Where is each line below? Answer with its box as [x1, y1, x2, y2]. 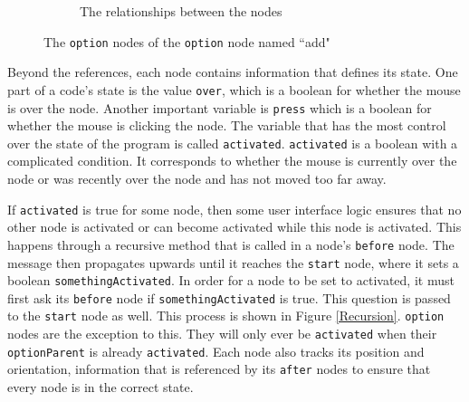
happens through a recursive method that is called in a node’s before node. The [7, 234, 455, 254]
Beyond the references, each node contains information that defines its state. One [7, 62, 458, 81]
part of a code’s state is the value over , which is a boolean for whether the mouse [7, 80, 461, 99]
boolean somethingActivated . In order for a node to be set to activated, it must [7, 271, 455, 290]
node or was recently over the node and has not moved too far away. [7, 169, 387, 187]
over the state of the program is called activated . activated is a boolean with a [7, 133, 458, 152]
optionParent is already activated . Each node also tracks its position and [7, 341, 425, 360]
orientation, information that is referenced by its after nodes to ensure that [7, 359, 431, 378]
